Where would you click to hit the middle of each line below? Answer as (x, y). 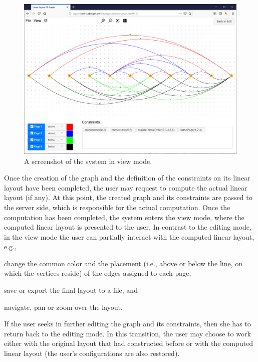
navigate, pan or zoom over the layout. (63, 307)
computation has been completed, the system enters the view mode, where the (124, 217)
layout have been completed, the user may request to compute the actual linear (126, 187)
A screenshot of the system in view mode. (88, 161)
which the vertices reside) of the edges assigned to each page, (98, 273)
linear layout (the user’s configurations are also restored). (92, 353)
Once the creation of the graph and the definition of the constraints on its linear (127, 178)
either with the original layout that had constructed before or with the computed (128, 343)
